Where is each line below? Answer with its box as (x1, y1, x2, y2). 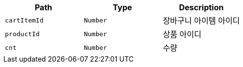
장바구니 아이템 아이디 (163, 16, 240, 25)
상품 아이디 (163, 29, 202, 39)
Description (179, 2, 224, 12)
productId (5, 30, 40, 38)
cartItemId (5, 16, 44, 24)
